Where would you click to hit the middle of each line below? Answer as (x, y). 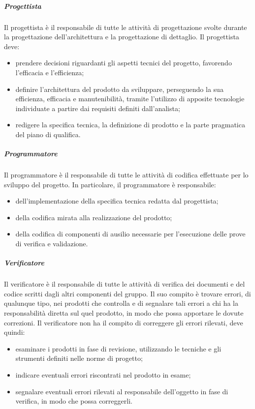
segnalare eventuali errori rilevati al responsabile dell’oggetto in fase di (122, 391)
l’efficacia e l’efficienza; (50, 72)
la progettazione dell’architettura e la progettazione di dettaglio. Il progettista (122, 37)
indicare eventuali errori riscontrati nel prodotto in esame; (103, 374)
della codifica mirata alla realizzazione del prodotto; (94, 217)
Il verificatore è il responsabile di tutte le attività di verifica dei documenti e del (125, 284)
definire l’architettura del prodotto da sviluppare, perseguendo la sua (119, 89)
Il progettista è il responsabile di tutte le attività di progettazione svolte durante (126, 27)
